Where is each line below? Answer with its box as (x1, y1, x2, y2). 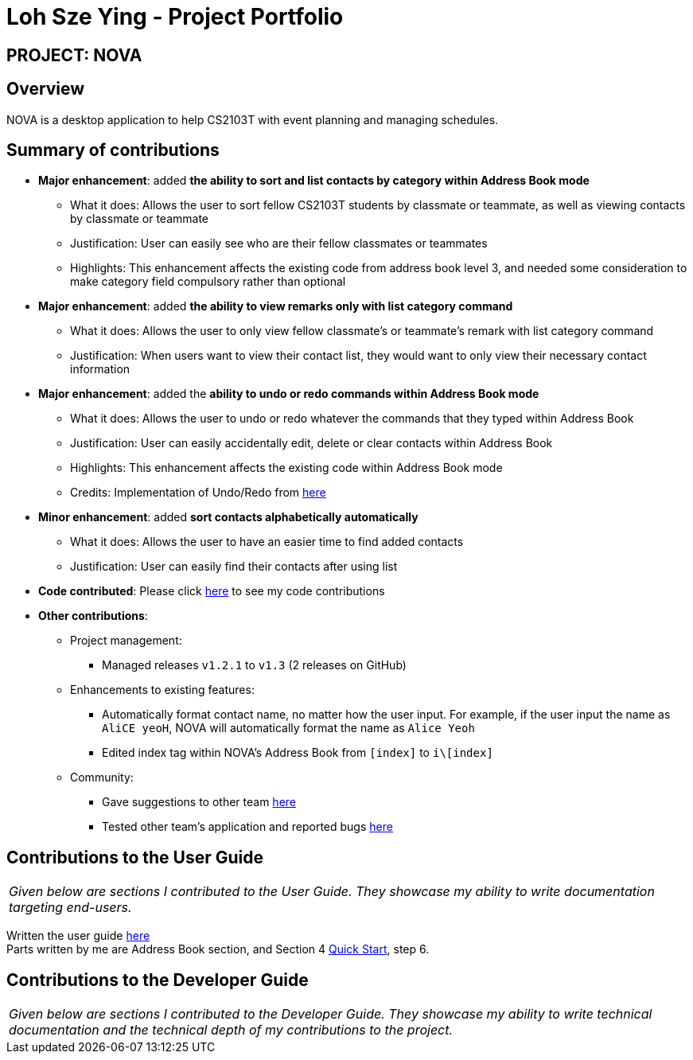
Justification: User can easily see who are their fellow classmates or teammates (70, 236, 488, 251)
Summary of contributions (6, 140, 220, 161)
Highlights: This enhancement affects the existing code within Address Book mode (70, 461, 503, 475)
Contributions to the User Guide (6, 847, 263, 867)
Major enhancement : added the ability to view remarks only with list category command (38, 299, 513, 314)
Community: (70, 770, 134, 785)
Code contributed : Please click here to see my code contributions (38, 584, 385, 598)
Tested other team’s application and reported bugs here (102, 820, 393, 834)
